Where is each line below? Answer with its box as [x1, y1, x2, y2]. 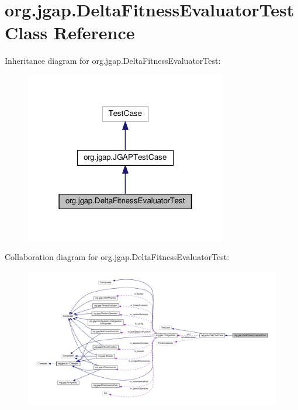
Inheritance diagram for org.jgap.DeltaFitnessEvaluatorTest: [5, 54, 221, 67]
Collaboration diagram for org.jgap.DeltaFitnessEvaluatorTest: [5, 251, 230, 263]
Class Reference [5, 20, 135, 45]
